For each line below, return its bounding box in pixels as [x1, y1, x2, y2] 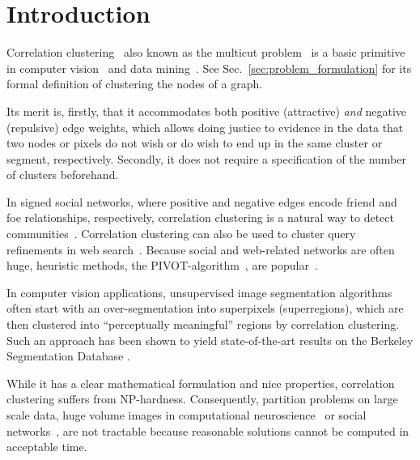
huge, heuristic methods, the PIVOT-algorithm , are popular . [6, 257, 318, 274]
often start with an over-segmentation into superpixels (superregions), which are [6, 300, 404, 317]
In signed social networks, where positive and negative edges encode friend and [6, 193, 397, 210]
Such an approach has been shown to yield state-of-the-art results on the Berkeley [6, 331, 414, 348]
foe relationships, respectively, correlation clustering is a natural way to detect [6, 209, 394, 226]
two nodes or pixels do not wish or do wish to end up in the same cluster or [6, 134, 383, 151]
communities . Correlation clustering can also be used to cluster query [6, 225, 356, 242]
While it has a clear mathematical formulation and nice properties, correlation [6, 374, 395, 391]
